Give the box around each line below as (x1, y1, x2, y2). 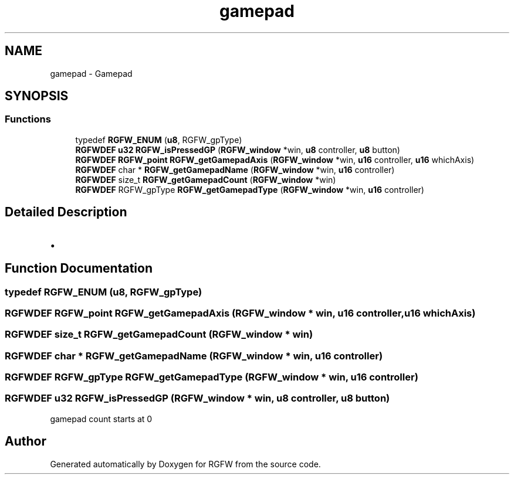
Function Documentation (5, 261, 153, 276)
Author (5, 434, 46, 449)
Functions (5, 113, 51, 125)
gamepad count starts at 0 (50, 413, 153, 424)
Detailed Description (5, 205, 127, 220)
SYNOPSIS (5, 89, 69, 104)
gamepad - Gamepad (50, 68, 133, 79)
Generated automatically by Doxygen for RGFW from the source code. (50, 458, 321, 469)
